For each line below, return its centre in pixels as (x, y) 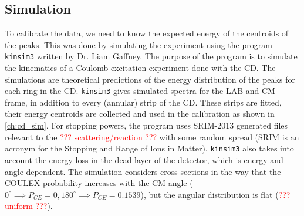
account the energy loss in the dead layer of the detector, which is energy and (144, 159)
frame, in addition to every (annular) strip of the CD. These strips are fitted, (143, 102)
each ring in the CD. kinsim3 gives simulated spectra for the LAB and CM (140, 91)
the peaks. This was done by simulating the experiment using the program (139, 44)
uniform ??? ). (29, 206)
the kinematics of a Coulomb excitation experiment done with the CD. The (140, 68)
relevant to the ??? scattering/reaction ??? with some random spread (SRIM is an (152, 136)
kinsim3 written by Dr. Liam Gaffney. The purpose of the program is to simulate (151, 56)
